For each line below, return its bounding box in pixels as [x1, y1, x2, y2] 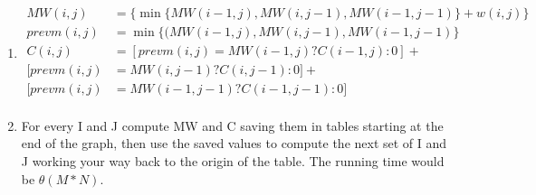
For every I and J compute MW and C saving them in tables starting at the [21, 116, 444, 135]
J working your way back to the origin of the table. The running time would [21, 151, 445, 170]
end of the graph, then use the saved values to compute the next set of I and [21, 134, 447, 153]
